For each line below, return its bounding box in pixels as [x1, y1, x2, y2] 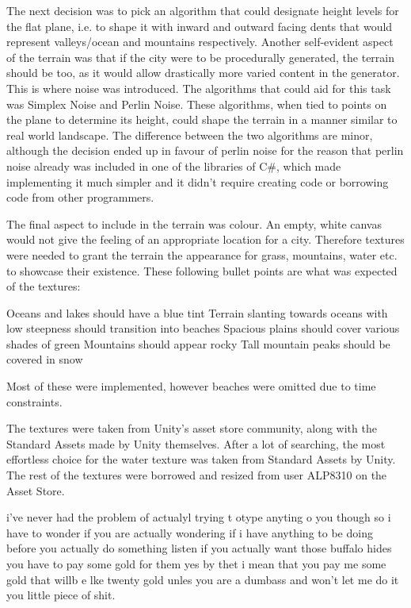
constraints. [6, 393, 63, 410]
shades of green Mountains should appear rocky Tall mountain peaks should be [6, 335, 390, 352]
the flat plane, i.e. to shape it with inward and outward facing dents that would [6, 17, 393, 34]
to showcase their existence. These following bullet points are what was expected [6, 262, 398, 279]
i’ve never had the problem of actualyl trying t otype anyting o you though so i [6, 509, 391, 525]
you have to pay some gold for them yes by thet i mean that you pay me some [6, 556, 386, 571]
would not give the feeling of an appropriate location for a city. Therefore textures [6, 231, 405, 248]
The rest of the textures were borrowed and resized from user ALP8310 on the [6, 467, 387, 483]
